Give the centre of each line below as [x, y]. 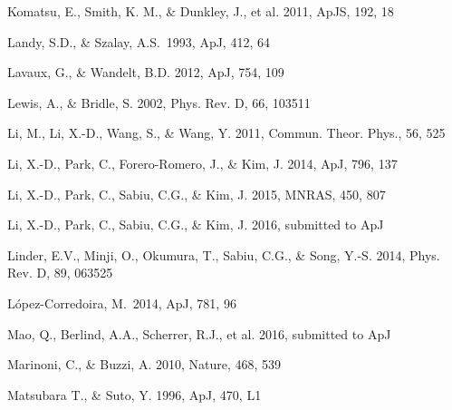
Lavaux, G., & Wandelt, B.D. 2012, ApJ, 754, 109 [146, 72]
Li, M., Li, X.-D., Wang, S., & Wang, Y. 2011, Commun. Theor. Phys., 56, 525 [226, 133]
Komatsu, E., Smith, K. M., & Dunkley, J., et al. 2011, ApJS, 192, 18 [201, 11]
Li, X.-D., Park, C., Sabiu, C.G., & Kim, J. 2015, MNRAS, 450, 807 [197, 194]
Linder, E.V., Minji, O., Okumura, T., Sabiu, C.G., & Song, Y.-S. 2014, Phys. [224, 254]
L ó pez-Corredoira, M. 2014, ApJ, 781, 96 [122, 303]
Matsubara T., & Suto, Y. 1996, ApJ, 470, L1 [135, 394]
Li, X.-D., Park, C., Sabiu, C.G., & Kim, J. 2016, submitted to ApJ [196, 225]
